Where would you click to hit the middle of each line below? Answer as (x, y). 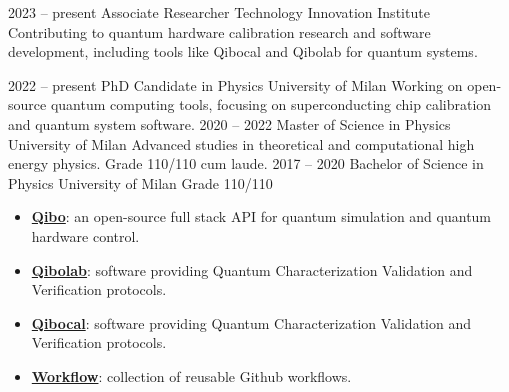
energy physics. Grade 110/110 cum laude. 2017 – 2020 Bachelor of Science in (246, 163)
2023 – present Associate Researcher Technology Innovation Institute (219, 12)
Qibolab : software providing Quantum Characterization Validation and (252, 269)
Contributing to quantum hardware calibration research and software (219, 31)
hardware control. (85, 235)
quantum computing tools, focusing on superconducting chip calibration (271, 104)
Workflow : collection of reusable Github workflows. (191, 375)
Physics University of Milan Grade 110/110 (140, 182)
